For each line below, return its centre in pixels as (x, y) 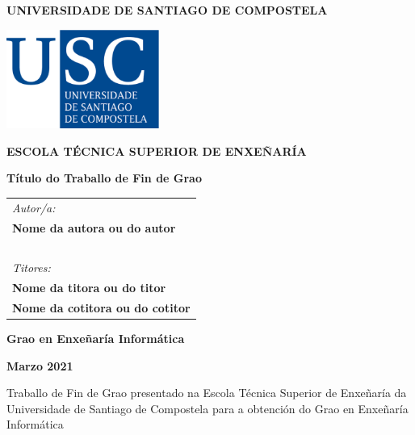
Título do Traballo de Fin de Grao (104, 178)
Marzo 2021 (40, 365)
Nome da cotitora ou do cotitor (101, 307)
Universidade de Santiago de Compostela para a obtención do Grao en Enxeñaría (207, 408)
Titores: (31, 268)
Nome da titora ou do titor (89, 288)
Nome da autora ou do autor (94, 227)
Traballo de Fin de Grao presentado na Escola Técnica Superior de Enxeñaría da (207, 393)
